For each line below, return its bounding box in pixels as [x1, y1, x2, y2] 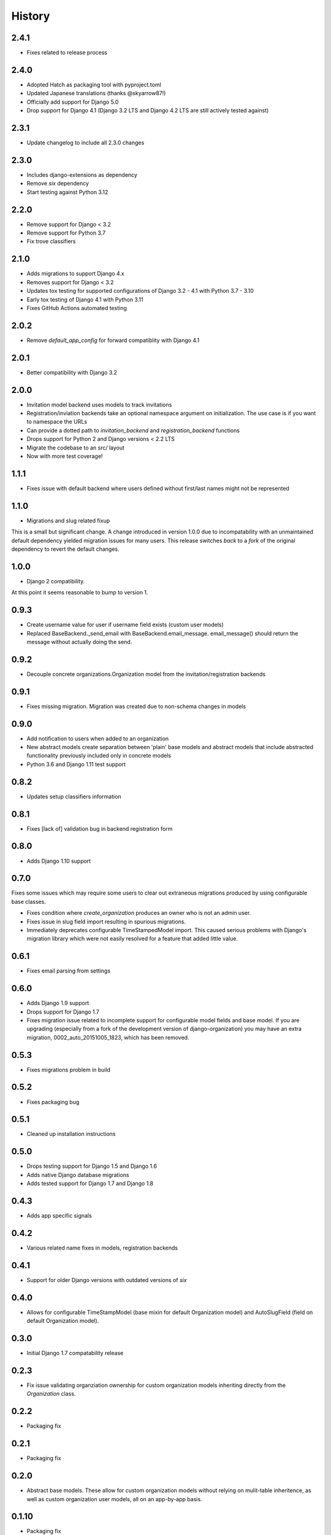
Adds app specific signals [26, 1212, 92, 1219]
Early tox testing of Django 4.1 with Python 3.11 [26, 295, 143, 303]
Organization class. [26, 1390, 76, 1397]
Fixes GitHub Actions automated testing [26, 304, 127, 311]
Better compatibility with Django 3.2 [26, 368, 118, 376]
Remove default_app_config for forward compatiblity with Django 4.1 [26, 336, 200, 344]
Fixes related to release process [26, 49, 107, 56]
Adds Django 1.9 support [26, 1000, 89, 1007]
